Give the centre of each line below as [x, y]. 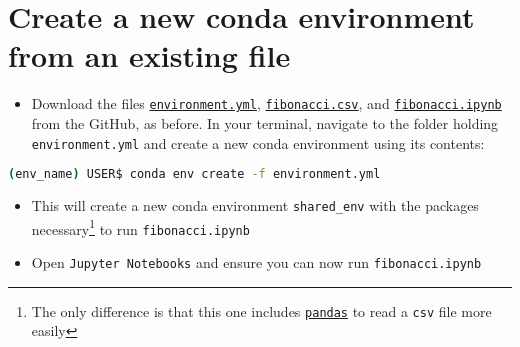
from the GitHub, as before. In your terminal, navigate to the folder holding [265, 122]
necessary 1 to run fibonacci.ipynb [140, 227]
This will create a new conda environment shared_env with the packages [255, 205]
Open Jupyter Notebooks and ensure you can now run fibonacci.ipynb [256, 262]
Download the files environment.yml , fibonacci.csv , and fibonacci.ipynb [266, 103]
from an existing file [149, 55]
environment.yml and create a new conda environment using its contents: [258, 142]
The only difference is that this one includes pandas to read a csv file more [261, 310]
